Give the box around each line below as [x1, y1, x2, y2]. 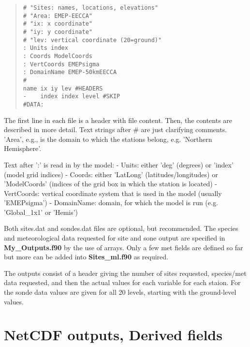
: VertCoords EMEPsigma [23, 60, 100, 68]
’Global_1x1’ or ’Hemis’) [4, 207, 78, 217]
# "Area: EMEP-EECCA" [23, 12, 92, 19]
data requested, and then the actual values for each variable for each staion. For [4, 277, 241, 287]
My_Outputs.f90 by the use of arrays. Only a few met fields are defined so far [4, 242, 243, 252]
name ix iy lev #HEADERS [23, 85, 103, 92]
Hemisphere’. [4, 143, 42, 153]
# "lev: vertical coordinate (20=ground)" [23, 36, 162, 44]
